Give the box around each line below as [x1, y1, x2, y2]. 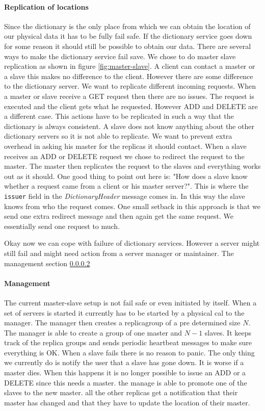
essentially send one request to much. [4, 220, 120, 231]
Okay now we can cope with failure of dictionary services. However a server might [4, 238, 260, 248]
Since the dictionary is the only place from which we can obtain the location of [4, 20, 251, 31]
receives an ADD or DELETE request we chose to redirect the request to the [4, 150, 245, 161]
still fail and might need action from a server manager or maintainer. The [4, 247, 234, 258]
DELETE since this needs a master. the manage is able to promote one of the [4, 377, 247, 388]
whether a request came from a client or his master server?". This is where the [4, 181, 249, 191]
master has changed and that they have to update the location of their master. [4, 397, 250, 407]
